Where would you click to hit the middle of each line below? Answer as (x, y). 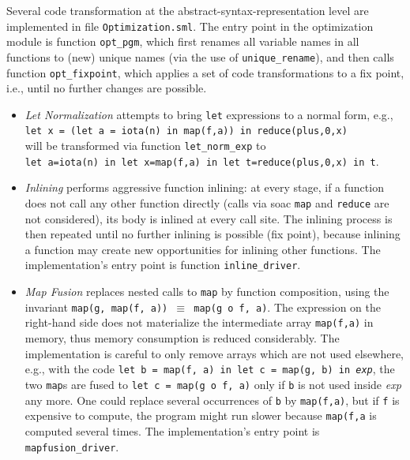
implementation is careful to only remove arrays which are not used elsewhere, (214, 353)
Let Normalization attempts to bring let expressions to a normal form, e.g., (209, 114)
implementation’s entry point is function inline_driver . (163, 265)
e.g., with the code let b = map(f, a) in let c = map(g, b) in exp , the (210, 369)
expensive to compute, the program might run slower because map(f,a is (201, 415)
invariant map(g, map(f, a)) (96, 307)
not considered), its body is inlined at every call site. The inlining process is (209, 218)
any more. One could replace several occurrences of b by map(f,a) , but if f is (212, 400)
